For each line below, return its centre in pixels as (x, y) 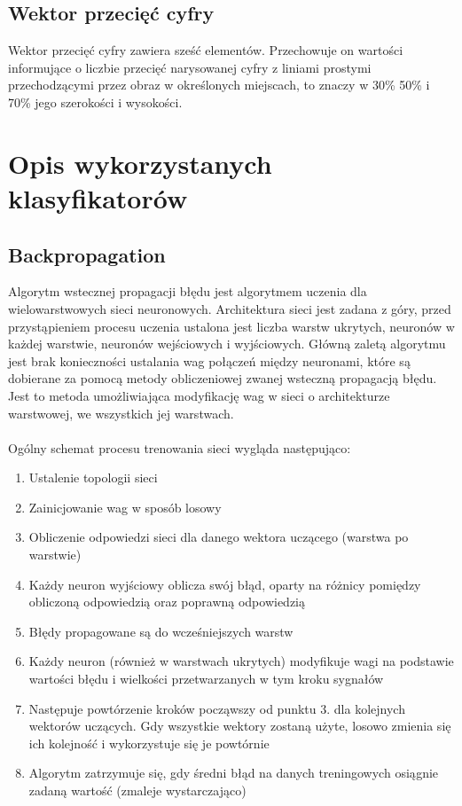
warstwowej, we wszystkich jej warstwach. (121, 413)
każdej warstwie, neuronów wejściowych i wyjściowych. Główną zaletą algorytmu (227, 344)
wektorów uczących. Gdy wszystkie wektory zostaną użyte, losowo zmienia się (240, 726)
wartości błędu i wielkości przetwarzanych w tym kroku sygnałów (206, 679)
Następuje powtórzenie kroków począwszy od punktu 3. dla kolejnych (217, 708)
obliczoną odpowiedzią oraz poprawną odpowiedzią (167, 602)
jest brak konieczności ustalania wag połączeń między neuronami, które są (209, 360)
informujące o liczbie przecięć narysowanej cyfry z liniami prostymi (190, 67)
